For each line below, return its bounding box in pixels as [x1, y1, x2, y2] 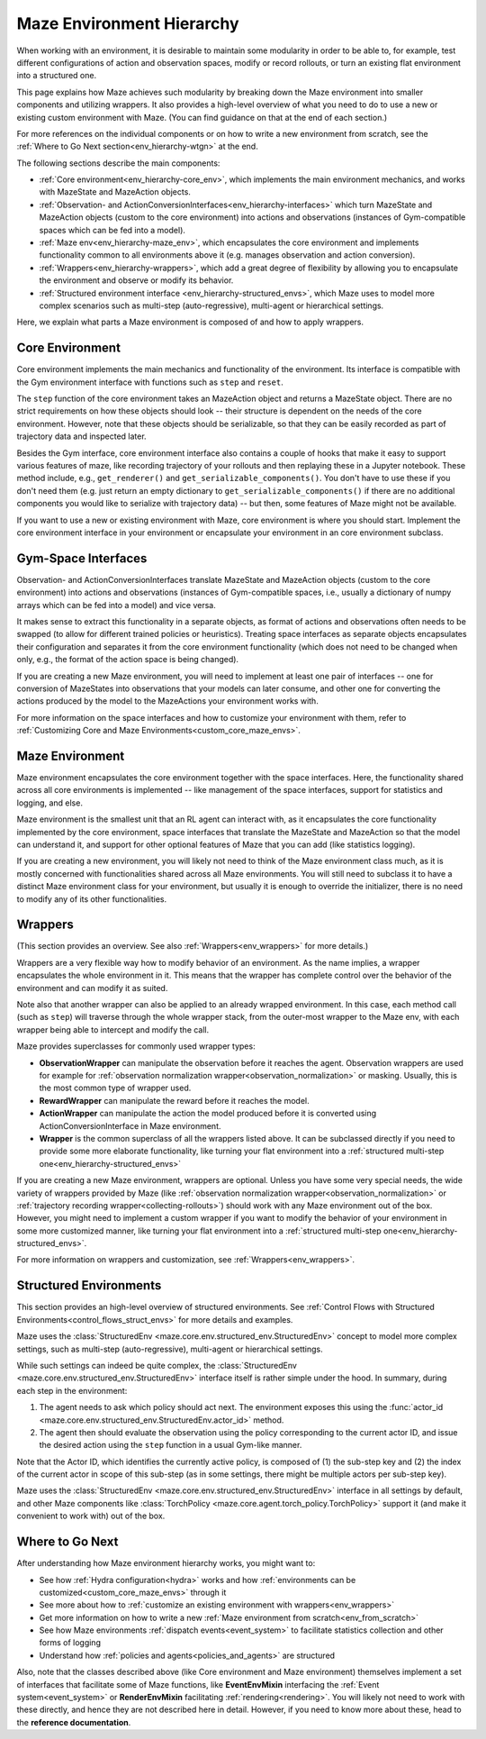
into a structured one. [16, 70, 97, 81]
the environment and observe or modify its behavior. [39, 275, 234, 286]
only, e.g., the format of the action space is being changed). [16, 654, 238, 665]
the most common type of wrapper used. [39, 1082, 192, 1094]
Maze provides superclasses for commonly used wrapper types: [16, 1041, 256, 1052]
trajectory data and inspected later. [16, 431, 148, 442]
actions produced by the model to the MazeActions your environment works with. [16, 696, 319, 706]
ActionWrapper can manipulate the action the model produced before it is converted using [39, 1108, 377, 1119]
